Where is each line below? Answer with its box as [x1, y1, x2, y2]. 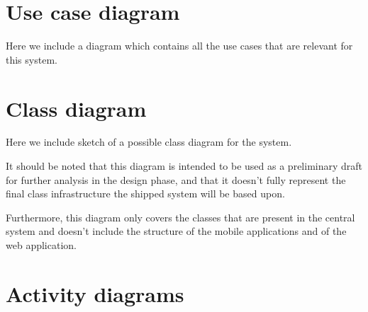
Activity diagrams [6, 279, 184, 308]
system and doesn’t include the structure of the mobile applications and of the [6, 224, 347, 238]
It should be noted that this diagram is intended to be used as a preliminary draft [6, 158, 363, 173]
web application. [6, 238, 77, 252]
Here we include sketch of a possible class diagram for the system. [6, 134, 292, 149]
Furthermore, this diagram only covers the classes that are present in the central [6, 209, 355, 224]
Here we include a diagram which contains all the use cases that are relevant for [6, 38, 353, 53]
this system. [6, 52, 57, 67]
